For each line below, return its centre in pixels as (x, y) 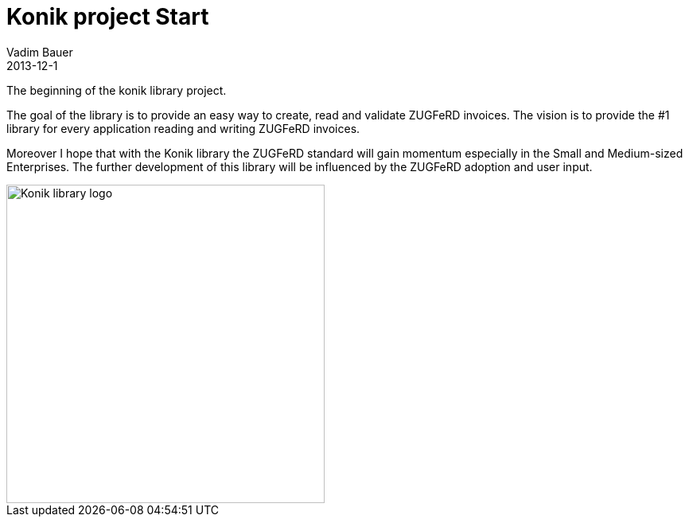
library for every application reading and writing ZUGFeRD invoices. (183, 128)
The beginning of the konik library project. (117, 90)
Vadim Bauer (40, 52)
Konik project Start (108, 17)
